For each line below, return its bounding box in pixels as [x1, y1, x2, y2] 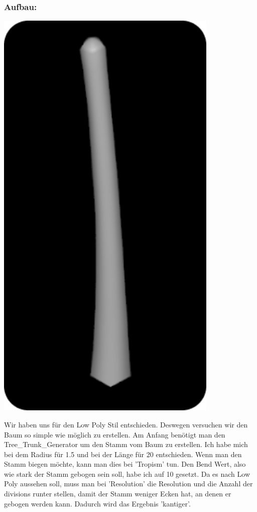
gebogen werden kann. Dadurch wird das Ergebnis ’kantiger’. [4, 498, 191, 508]
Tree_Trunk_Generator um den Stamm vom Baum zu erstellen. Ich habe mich [4, 439, 248, 450]
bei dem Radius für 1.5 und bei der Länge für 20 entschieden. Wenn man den [4, 449, 242, 459]
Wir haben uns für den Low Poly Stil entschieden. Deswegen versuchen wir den [4, 419, 248, 429]
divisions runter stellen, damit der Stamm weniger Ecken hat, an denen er [4, 488, 231, 499]
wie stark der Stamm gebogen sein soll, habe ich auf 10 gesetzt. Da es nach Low [4, 468, 250, 479]
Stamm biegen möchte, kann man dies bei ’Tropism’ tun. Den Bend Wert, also [4, 459, 246, 469]
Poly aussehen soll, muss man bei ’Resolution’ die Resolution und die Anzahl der [4, 478, 253, 489]
